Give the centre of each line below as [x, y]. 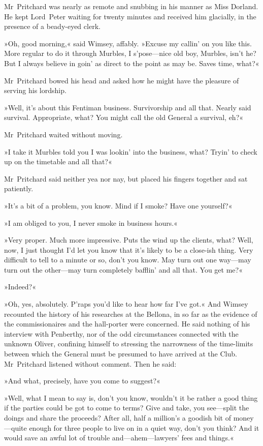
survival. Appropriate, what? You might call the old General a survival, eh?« [124, 117]
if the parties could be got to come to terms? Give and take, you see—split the [127, 408]
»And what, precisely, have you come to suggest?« [82, 381]
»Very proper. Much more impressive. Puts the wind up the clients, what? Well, [129, 240]
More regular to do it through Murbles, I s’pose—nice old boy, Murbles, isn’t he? [130, 53]
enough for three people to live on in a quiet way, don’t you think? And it [144, 427]
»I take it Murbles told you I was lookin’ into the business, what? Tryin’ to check [131, 151]
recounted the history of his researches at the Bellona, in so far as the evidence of [131, 314]
